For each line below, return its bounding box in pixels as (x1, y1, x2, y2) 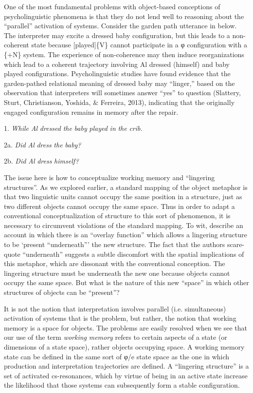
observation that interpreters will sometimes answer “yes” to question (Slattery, (4, 87, 241, 98)
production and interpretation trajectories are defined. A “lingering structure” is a (4, 361, 249, 371)
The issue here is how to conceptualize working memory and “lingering (4, 172, 215, 182)
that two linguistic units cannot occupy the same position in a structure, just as (4, 191, 242, 202)
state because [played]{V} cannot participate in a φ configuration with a (31, 40, 247, 50)
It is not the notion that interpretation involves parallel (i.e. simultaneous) (4, 303, 226, 313)
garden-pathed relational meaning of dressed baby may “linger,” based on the (4, 78, 235, 88)
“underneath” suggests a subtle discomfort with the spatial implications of (22, 248, 244, 259)
